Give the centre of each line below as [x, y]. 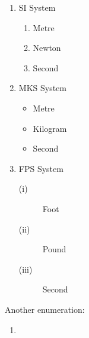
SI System [37, 7]
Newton [47, 48]
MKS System [42, 88]
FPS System [41, 168]
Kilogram [50, 128]
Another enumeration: [45, 309]
